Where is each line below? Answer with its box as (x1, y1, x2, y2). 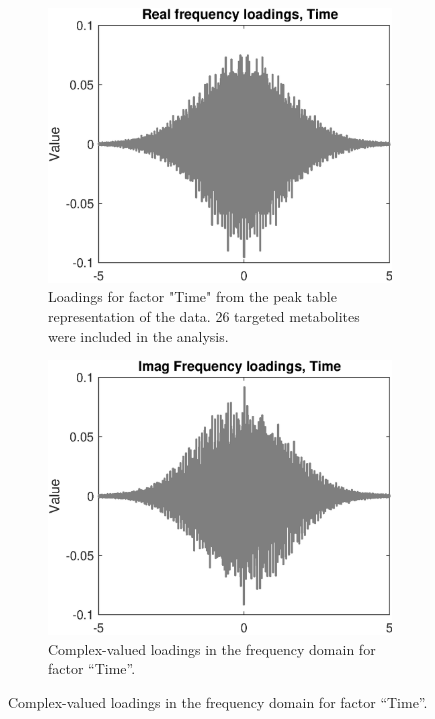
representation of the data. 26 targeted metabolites (48, 305, 360, 326)
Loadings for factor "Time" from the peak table (48, 286, 337, 307)
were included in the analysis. (48, 325, 229, 346)
